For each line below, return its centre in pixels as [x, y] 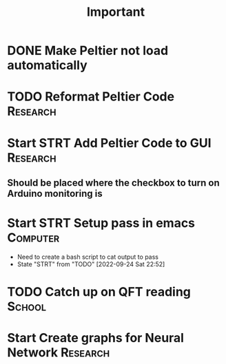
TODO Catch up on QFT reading [99, 292]
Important [116, 12]
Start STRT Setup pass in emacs [101, 223]
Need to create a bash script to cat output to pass [88, 257]
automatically [47, 65]
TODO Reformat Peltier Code [91, 97]
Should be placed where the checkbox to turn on [113, 183]
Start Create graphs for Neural [96, 338]
